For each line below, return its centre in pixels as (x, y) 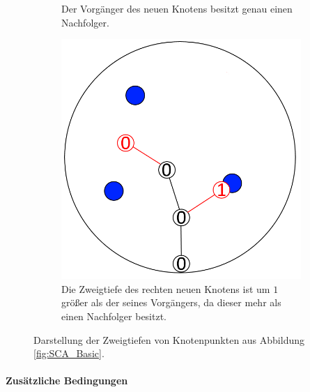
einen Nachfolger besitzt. (114, 316)
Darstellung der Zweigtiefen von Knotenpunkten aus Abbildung (169, 339)
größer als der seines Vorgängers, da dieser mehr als (171, 302)
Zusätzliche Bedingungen (67, 380)
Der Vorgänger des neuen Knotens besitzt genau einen (177, 8)
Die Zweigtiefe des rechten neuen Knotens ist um (166, 288)
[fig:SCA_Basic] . (69, 353)
